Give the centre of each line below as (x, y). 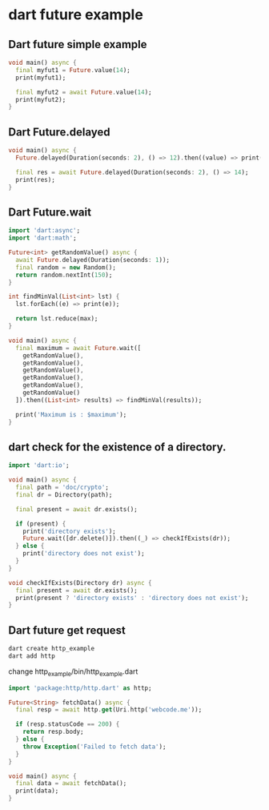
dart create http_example (51, 649)
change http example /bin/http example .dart (73, 672)
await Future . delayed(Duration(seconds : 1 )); (93, 260)
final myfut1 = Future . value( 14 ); (73, 70)
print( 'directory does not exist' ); (84, 554)
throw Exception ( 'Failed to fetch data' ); (94, 747)
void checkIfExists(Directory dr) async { (80, 582)
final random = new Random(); (66, 267)
